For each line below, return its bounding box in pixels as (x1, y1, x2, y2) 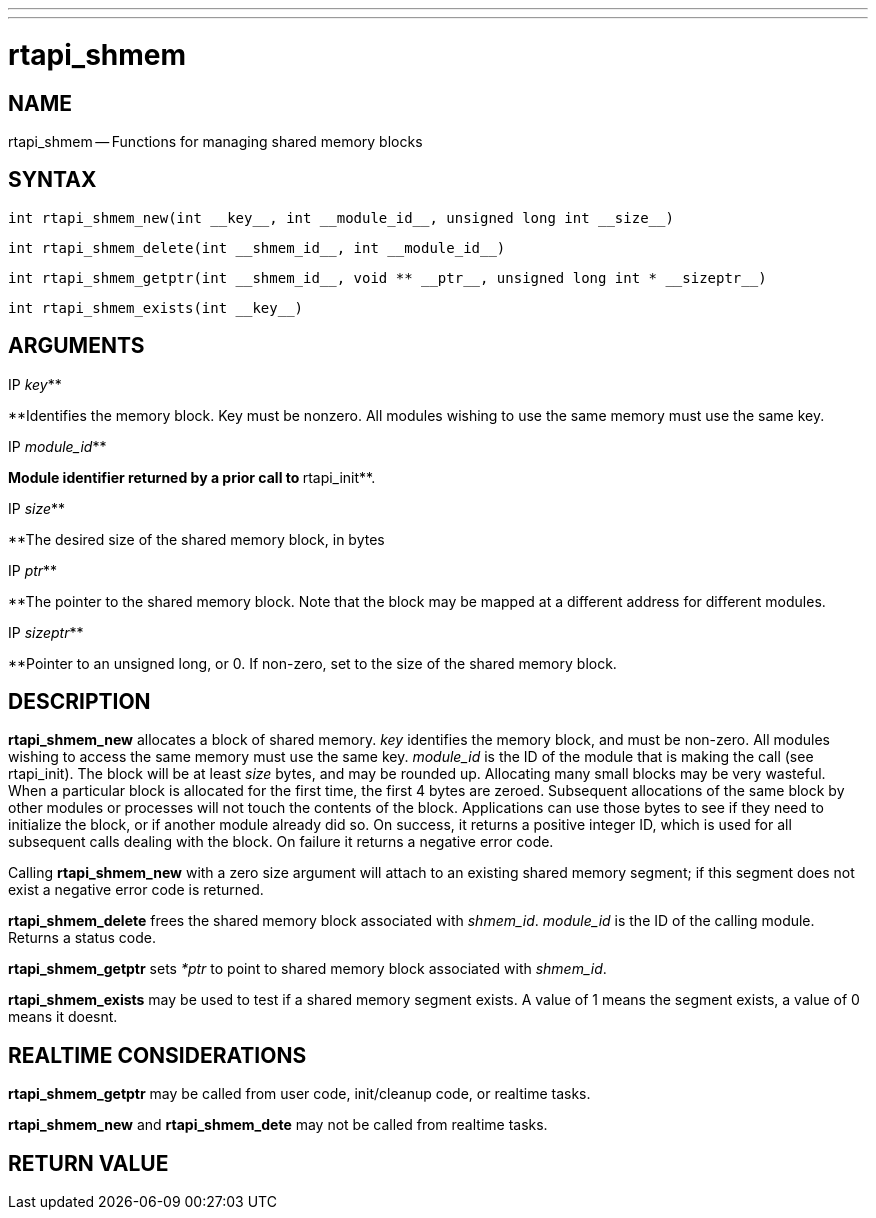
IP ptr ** (8, 561, 58, 579)
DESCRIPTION (8, 689, 151, 715)
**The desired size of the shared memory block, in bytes (8, 530, 385, 548)
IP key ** (8, 375, 62, 393)
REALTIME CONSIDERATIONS (8, 1042, 307, 1068)
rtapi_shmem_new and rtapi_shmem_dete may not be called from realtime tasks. (8, 1116, 548, 1134)
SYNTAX (8, 167, 97, 193)
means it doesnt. (8, 1008, 118, 1026)
